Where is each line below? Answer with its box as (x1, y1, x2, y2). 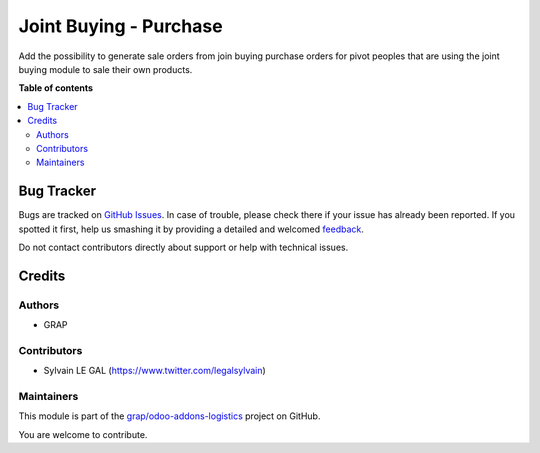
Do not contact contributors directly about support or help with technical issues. (18, 241, 349, 253)
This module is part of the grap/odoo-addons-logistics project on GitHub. (18, 410, 321, 422)
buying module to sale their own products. (18, 63, 193, 75)
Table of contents (18, 82, 94, 94)
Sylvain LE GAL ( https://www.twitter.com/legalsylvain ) (43, 365, 267, 377)
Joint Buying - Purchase (18, 15, 224, 37)
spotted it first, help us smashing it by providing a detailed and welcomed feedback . (18, 223, 365, 235)
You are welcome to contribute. (18, 428, 148, 440)
